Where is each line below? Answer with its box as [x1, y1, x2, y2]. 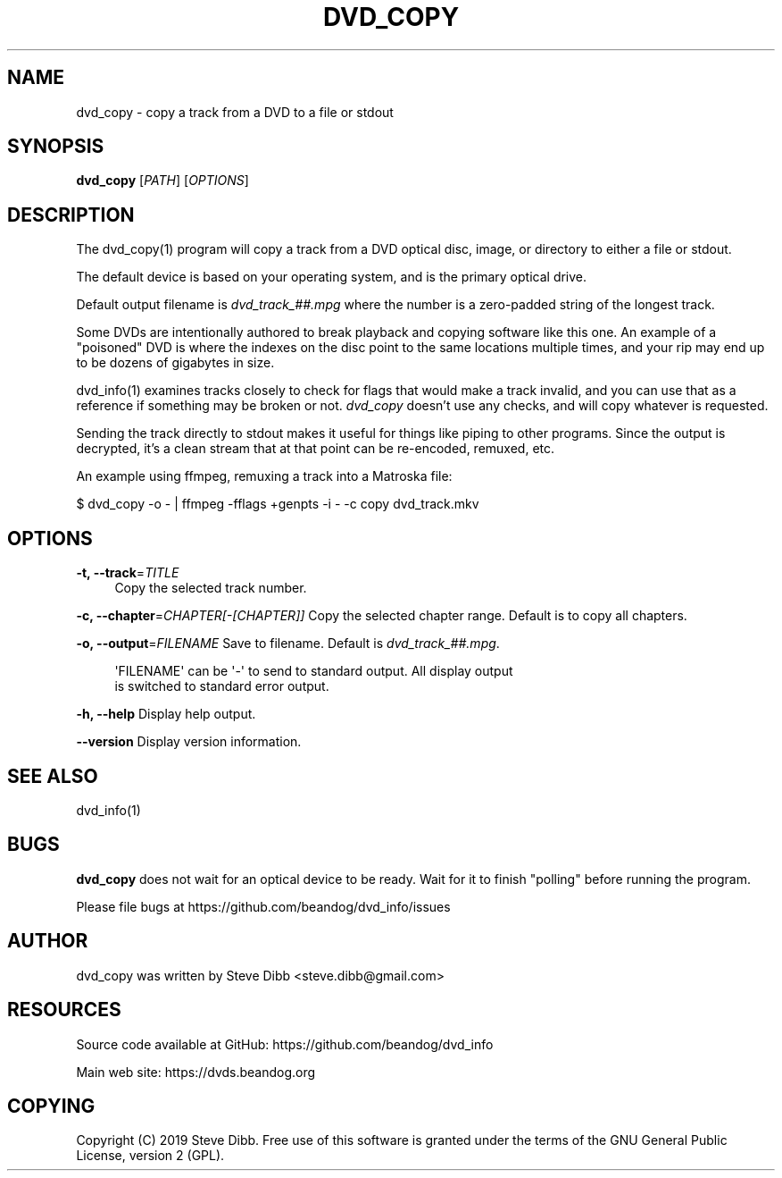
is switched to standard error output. [114, 678, 329, 694]
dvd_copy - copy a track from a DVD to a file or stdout [76, 104, 394, 120]
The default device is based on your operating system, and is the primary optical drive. [76, 269, 587, 285]
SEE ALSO [7, 764, 98, 787]
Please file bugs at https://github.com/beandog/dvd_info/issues [76, 898, 451, 914]
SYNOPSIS [7, 135, 104, 158]
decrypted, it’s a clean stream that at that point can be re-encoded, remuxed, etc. [76, 441, 555, 457]
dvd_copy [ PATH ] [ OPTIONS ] [76, 172, 249, 189]
